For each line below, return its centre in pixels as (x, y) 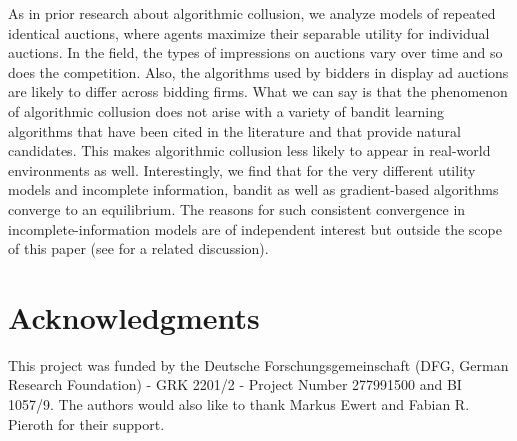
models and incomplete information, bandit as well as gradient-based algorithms (253, 189)
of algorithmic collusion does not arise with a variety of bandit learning (226, 110)
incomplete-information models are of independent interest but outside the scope (255, 228)
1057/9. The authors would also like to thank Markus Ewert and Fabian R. (239, 404)
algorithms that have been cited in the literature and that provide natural (234, 130)
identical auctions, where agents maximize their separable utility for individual (249, 32)
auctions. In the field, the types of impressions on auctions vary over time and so (255, 52)
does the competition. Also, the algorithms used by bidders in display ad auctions (258, 71)
